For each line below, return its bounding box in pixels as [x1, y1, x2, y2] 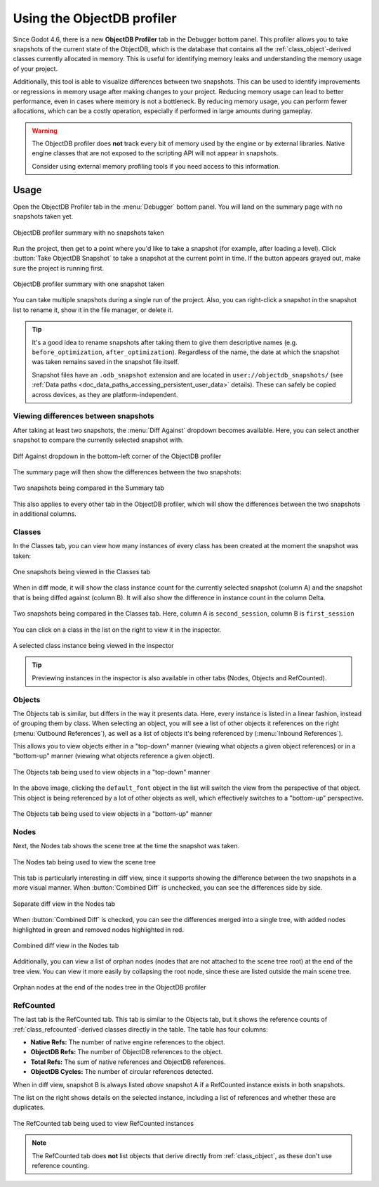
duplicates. [13, 1103, 46, 1112]
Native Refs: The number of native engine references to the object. [30, 1037, 225, 1046]
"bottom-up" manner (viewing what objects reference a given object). [13, 752, 215, 760]
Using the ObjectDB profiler [13, 11, 177, 26]
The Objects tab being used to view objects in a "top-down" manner [13, 767, 211, 776]
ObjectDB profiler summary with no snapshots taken [13, 228, 164, 237]
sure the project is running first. [13, 264, 105, 272]
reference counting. [32, 1161, 89, 1169]
